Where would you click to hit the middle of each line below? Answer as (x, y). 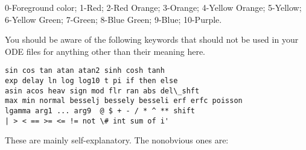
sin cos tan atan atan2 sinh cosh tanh (85, 71)
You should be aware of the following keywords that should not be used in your (152, 39)
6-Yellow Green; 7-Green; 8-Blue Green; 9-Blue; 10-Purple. (113, 19)
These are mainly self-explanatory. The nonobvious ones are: (117, 140)
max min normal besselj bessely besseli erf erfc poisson (124, 101)
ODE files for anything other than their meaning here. (105, 51)
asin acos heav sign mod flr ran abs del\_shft (102, 91)
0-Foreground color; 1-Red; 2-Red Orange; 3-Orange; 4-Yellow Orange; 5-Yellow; (153, 7)
